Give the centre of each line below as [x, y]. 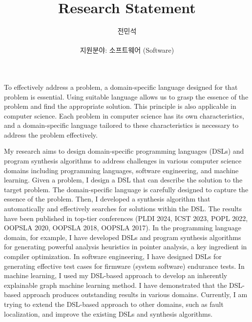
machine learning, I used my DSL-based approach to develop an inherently [116, 275]
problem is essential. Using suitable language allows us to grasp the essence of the [126, 96]
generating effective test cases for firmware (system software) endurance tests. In [124, 266]
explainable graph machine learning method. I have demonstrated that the [115, 285]
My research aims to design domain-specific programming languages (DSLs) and [124, 151]
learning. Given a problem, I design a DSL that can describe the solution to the [123, 180]
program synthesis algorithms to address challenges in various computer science [123, 161]
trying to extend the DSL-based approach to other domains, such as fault [114, 304]
